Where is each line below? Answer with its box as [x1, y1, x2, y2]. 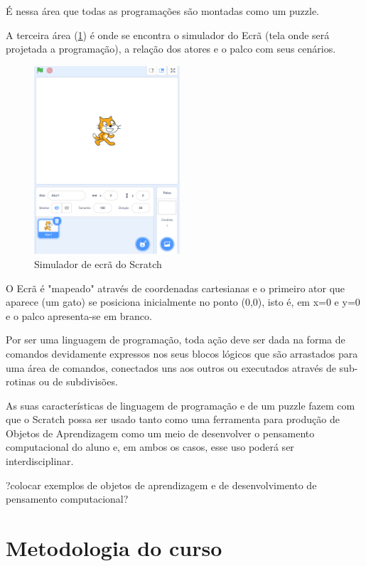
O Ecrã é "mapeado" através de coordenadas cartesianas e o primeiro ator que [6, 280, 345, 295]
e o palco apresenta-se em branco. [6, 308, 152, 323]
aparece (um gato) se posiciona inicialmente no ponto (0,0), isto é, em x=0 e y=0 [6, 294, 360, 309]
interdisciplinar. [6, 454, 74, 469]
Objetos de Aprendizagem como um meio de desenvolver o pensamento [6, 425, 315, 440]
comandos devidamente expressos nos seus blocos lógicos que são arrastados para [6, 346, 358, 361]
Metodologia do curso [6, 533, 222, 562]
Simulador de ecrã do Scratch [34, 256, 162, 271]
